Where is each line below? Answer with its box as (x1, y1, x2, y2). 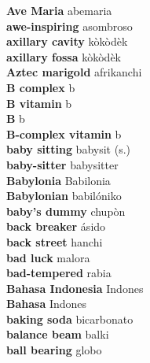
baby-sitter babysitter (6, 156, 119, 172)
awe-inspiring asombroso (6, 17, 133, 34)
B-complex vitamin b (6, 125, 122, 142)
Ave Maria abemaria (6, 2, 112, 18)
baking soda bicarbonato (6, 310, 134, 327)
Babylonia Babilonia (6, 172, 111, 188)
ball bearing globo (6, 342, 102, 358)
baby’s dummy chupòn (6, 202, 126, 219)
